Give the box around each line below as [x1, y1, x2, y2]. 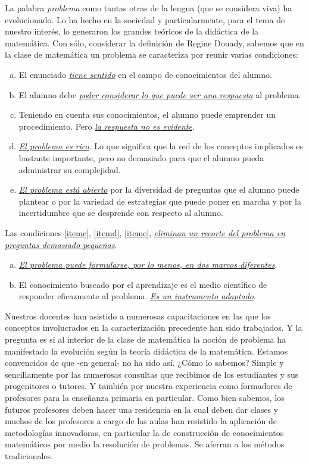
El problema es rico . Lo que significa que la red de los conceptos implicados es [18, 140, 303, 152]
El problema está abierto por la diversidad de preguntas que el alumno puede [18, 183, 299, 196]
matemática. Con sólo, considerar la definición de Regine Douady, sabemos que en [5, 36, 304, 49]
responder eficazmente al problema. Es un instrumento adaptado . [18, 290, 256, 302]
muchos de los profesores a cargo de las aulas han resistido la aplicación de [5, 415, 277, 427]
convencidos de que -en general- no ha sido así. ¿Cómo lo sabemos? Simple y [5, 356, 284, 369]
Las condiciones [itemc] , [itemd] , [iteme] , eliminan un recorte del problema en [5, 226, 286, 239]
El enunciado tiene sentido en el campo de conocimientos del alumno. [18, 68, 272, 80]
